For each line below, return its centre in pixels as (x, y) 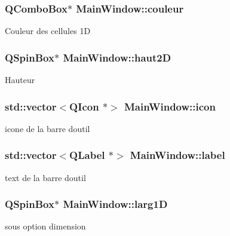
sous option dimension (45, 226)
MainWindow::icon (170, 106)
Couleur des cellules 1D (48, 31)
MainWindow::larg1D (115, 204)
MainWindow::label (177, 155)
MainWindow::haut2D (117, 57)
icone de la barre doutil (47, 128)
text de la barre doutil (45, 177)
